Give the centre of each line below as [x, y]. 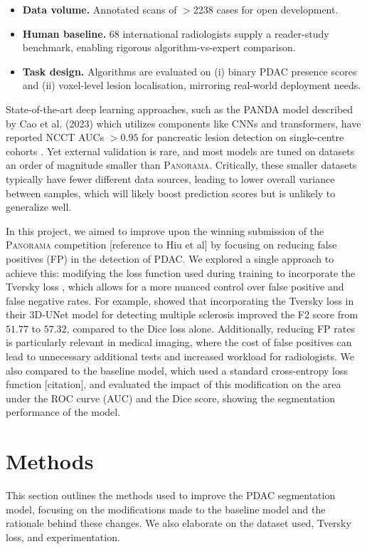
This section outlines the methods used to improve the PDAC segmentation [171, 495]
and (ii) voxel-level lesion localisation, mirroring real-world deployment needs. [192, 85]
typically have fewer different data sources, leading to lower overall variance [170, 178]
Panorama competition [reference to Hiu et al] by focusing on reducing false [171, 245]
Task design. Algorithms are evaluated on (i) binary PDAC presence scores [190, 71]
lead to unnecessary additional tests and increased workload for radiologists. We [180, 356]
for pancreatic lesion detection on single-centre [243, 137]
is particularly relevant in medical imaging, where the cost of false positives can [179, 342]
